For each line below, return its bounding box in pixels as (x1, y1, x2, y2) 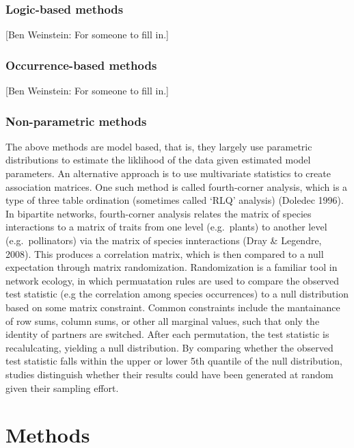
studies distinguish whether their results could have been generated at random (5, 367, 333, 381)
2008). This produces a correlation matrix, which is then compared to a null (5, 246, 324, 261)
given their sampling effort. (5, 380, 119, 395)
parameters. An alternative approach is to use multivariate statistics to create (5, 166, 331, 181)
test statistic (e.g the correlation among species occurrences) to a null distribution (5, 287, 349, 301)
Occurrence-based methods (5, 56, 157, 73)
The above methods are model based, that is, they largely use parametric (5, 139, 312, 153)
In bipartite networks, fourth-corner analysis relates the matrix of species (5, 206, 312, 220)
